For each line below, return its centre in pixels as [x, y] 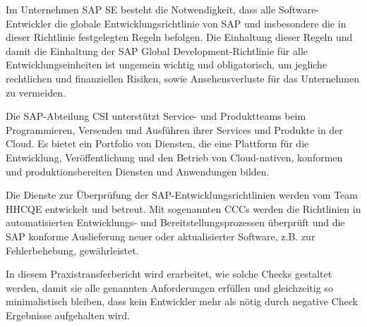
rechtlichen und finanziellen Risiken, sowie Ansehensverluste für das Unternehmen [182, 78]
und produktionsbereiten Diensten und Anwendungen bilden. [138, 171]
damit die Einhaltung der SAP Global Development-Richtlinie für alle [157, 50]
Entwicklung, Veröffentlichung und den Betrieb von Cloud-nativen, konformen [174, 157]
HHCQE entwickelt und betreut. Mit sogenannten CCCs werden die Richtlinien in [183, 208]
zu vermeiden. [36, 92]
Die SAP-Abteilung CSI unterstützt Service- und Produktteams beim [156, 116]
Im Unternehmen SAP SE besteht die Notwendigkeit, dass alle [141, 9]
